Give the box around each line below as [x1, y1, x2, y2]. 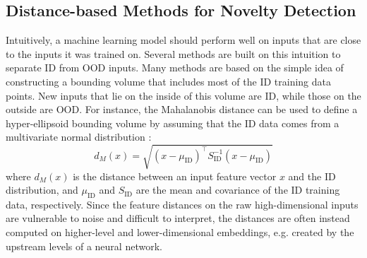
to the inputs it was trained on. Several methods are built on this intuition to [6, 46, 341, 61]
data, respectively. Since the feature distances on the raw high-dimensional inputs [6, 197, 359, 211]
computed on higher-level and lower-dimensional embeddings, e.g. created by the [6, 225, 354, 240]
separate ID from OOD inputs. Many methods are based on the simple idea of [6, 60, 344, 75]
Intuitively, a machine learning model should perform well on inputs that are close [6, 33, 361, 47]
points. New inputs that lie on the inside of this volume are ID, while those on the [6, 88, 361, 102]
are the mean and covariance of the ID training [136, 182, 340, 197]
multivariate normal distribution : [6, 129, 152, 144]
